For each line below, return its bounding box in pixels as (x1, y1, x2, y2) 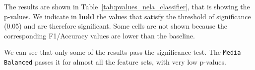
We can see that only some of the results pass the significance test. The (4, 47, 221, 57)
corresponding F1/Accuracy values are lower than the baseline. (4, 30, 195, 40)
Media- (223, 49, 245, 57)
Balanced (4, 59, 33, 67)
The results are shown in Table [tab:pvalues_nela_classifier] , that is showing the (4, 1, 250, 11)
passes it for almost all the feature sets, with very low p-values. (34, 57, 226, 67)
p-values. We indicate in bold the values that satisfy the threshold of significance (4, 11, 251, 21)
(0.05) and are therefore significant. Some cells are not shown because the (4, 21, 227, 31)
